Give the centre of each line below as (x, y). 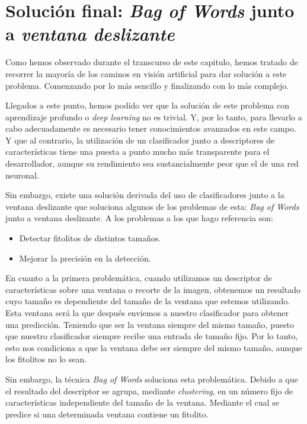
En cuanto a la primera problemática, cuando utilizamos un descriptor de (139, 278)
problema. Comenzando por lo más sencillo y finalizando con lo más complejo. (147, 85)
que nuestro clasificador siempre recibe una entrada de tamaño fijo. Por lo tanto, (152, 336)
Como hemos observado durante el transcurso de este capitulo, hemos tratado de (152, 62)
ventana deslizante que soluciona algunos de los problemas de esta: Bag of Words (152, 206)
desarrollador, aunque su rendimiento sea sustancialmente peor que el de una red (152, 163)
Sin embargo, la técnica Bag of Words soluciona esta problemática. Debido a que (152, 379)
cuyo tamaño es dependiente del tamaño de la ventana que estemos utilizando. (148, 301)
